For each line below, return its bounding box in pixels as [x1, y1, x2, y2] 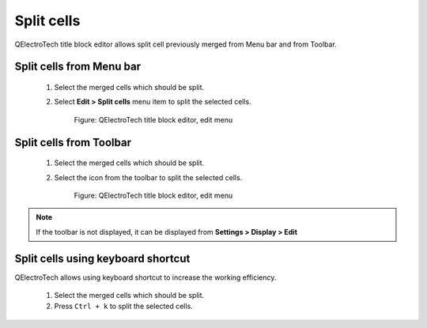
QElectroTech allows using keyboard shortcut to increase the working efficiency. [14, 273, 277, 282]
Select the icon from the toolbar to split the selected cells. [54, 172, 243, 182]
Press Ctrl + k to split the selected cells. [54, 301, 193, 311]
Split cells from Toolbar [14, 135, 132, 149]
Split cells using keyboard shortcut [14, 251, 191, 265]
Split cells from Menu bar [14, 60, 142, 74]
